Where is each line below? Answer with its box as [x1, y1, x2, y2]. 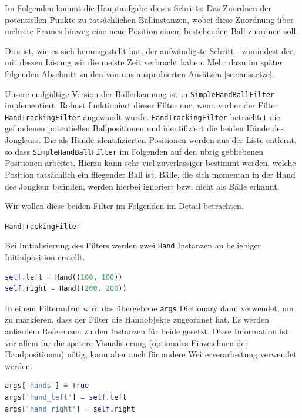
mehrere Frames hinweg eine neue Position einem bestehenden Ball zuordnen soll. [5, 25, 298, 37]
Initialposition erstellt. [5, 251, 85, 263]
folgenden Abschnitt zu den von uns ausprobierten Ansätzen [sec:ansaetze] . [5, 67, 274, 79]
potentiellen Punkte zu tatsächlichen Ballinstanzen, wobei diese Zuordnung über [5, 13, 294, 25]
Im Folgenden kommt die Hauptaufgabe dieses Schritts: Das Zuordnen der [5, 2, 271, 14]
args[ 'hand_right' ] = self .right [5, 404, 135, 413]
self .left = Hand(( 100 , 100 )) [5, 273, 123, 281]
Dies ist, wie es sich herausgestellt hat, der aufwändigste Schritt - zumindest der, [5, 44, 296, 57]
